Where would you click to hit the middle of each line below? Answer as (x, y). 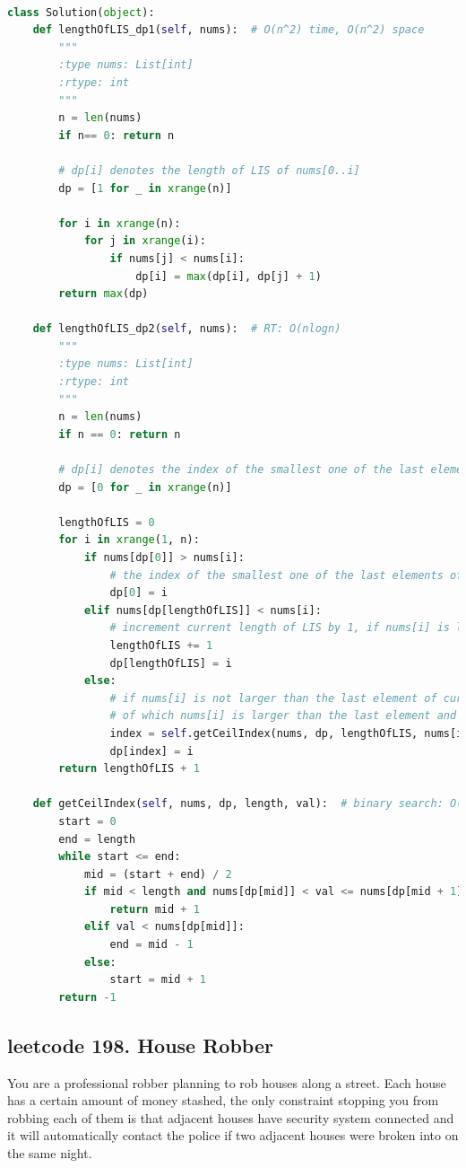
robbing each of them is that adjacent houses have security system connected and (231, 1117)
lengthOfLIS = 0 (107, 522)
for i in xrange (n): (120, 223)
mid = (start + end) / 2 (158, 874)
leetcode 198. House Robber (140, 1045)
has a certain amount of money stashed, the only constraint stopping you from (223, 1100)
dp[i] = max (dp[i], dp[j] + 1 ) (229, 276)
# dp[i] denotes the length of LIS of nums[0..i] (209, 170)
